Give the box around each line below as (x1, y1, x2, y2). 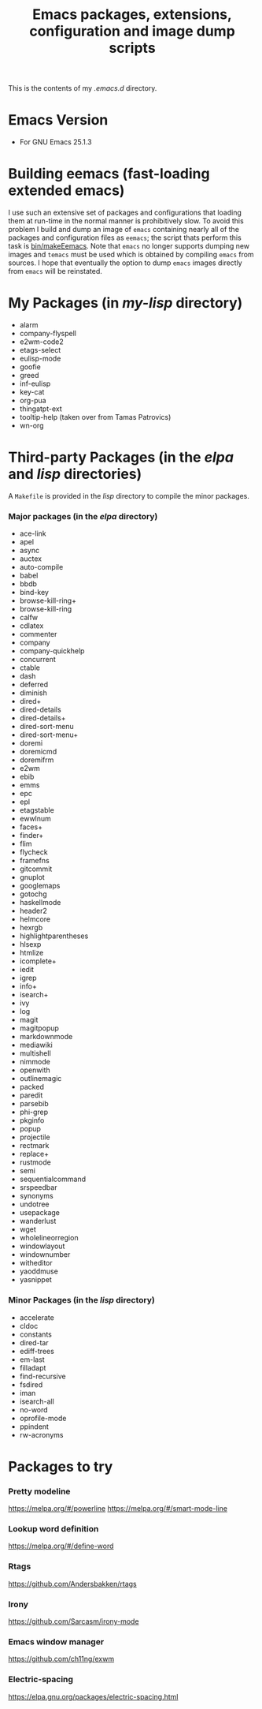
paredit (19, 1090, 43, 1100)
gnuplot (19, 873, 45, 882)
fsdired (19, 1379, 43, 1389)
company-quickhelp (19, 646, 85, 656)
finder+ (19, 831, 44, 840)
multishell (19, 1049, 51, 1058)
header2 (19, 906, 47, 916)
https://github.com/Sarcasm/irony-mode (8, 1616, 139, 1626)
